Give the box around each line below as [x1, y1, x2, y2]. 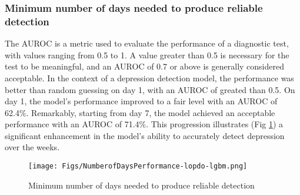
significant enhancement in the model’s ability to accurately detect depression [5, 129, 285, 141]
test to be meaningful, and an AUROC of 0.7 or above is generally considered [5, 60, 284, 72]
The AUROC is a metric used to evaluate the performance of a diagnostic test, [5, 37, 289, 49]
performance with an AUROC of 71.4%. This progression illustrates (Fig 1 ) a [5, 118, 284, 130]
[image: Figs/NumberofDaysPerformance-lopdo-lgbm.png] [28, 162, 248, 171]
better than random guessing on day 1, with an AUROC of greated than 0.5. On [5, 83, 295, 95]
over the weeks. [5, 141, 60, 153]
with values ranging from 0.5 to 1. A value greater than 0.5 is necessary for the [5, 48, 289, 61]
